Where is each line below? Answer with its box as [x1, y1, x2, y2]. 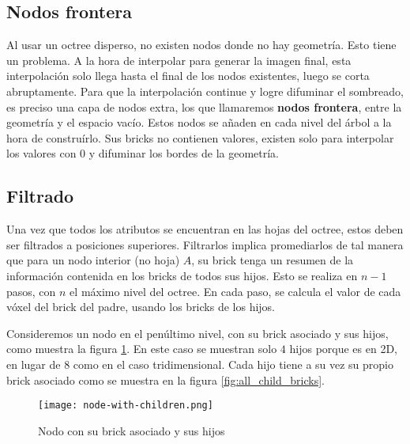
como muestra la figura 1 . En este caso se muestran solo [6, 340, 277, 357]
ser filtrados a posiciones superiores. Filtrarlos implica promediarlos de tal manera [6, 236, 404, 252]
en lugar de [6, 355, 61, 372]
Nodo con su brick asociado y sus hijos [38, 422, 225, 438]
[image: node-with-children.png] [38, 400, 213, 412]
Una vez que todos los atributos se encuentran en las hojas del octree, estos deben [6, 221, 404, 237]
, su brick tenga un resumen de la [191, 252, 354, 268]
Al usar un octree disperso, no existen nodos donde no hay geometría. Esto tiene [6, 36, 397, 53]
